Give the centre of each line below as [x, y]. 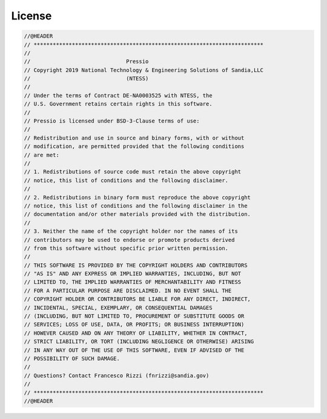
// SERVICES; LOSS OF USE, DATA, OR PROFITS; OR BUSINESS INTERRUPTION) [134, 325]
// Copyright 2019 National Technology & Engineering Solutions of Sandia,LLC [144, 70]
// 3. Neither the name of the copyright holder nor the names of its [131, 231]
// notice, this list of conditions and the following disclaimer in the [136, 206]
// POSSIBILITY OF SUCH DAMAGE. [72, 358]
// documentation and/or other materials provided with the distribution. [137, 214]
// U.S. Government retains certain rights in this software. [118, 104]
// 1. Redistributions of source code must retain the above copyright [133, 172]
